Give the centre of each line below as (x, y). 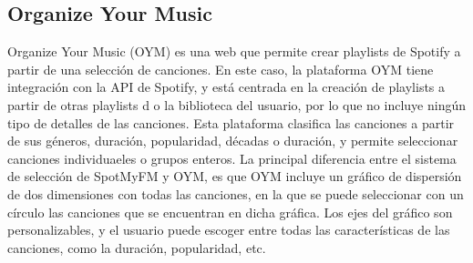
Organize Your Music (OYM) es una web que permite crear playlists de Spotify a (234, 51)
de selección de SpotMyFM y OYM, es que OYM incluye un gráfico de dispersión (235, 176)
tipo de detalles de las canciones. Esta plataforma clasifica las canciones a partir (231, 122)
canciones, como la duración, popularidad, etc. (137, 247)
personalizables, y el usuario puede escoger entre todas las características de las (229, 230)
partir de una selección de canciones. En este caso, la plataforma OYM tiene (221, 69)
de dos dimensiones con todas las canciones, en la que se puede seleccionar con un (236, 193)
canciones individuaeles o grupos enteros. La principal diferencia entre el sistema (232, 158)
